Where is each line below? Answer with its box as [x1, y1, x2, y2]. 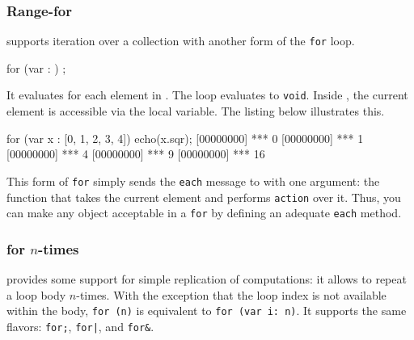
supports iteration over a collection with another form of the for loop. [6, 32, 355, 49]
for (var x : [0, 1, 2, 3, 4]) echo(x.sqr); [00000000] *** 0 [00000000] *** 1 [6, 129, 364, 146]
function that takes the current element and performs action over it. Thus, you [6, 188, 401, 205]
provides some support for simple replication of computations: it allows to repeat [6, 271, 407, 288]
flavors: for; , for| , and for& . [6, 317, 154, 334]
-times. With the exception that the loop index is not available [76, 286, 387, 303]
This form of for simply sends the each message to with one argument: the [6, 172, 380, 189]
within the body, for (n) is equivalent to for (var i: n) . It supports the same [6, 302, 407, 319]
